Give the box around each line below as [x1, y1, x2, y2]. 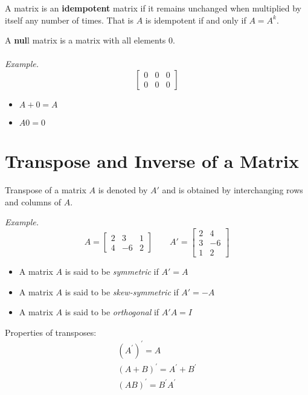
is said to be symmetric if [65, 265, 159, 277]
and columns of [5, 195, 62, 208]
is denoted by [98, 184, 148, 196]
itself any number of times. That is [5, 13, 133, 26]
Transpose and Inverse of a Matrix [5, 149, 299, 173]
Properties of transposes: [5, 326, 97, 338]
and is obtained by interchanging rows [162, 184, 303, 196]
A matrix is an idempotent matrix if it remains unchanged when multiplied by [5, 2, 302, 14]
